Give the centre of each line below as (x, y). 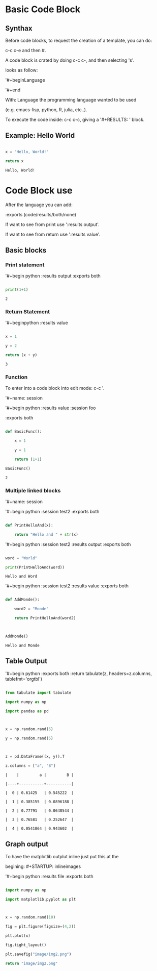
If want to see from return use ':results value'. (53, 234)
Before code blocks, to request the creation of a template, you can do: (79, 40)
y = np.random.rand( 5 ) (29, 738)
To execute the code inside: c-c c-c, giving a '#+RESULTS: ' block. (75, 119)
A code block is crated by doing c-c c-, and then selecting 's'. (70, 60)
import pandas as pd (27, 711)
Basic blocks (26, 250)
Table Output (26, 661)
